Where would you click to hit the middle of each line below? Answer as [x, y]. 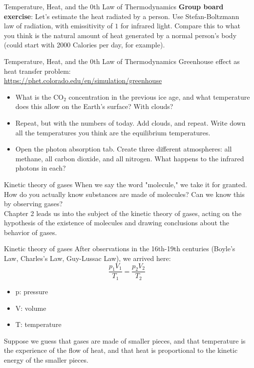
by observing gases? [33, 204]
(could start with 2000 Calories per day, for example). [85, 45]
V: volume [31, 308]
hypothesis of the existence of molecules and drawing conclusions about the [116, 223]
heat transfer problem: [37, 71]
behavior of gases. [31, 232]
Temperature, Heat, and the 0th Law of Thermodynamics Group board [114, 6]
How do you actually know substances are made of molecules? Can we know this [124, 194]
